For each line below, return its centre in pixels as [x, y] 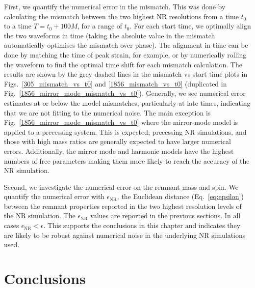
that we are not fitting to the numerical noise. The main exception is [107, 112]
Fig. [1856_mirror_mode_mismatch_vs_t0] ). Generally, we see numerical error [125, 93]
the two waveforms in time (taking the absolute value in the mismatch [110, 35]
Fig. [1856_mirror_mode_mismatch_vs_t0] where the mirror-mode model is [121, 122]
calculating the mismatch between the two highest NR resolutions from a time [121, 16]
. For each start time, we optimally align [190, 26]
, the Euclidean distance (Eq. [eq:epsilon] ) [180, 196]
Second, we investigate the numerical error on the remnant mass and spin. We [121, 187]
